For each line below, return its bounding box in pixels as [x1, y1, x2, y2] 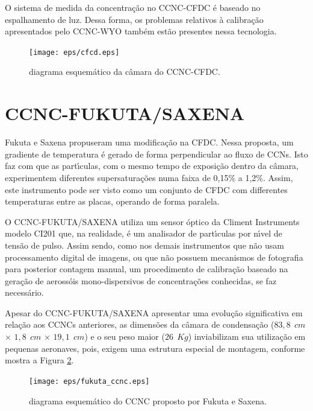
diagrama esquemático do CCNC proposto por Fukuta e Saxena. [29, 394, 267, 407]
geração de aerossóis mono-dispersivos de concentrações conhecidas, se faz [5, 274, 277, 287]
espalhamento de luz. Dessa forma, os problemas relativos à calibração [5, 13, 264, 25]
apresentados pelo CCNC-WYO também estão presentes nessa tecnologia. [5, 25, 277, 37]
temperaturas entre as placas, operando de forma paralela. [5, 195, 220, 208]
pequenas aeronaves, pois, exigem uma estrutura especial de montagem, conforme [5, 342, 305, 354]
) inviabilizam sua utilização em [188, 330, 306, 343]
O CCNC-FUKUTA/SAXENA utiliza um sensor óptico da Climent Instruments [5, 215, 300, 228]
